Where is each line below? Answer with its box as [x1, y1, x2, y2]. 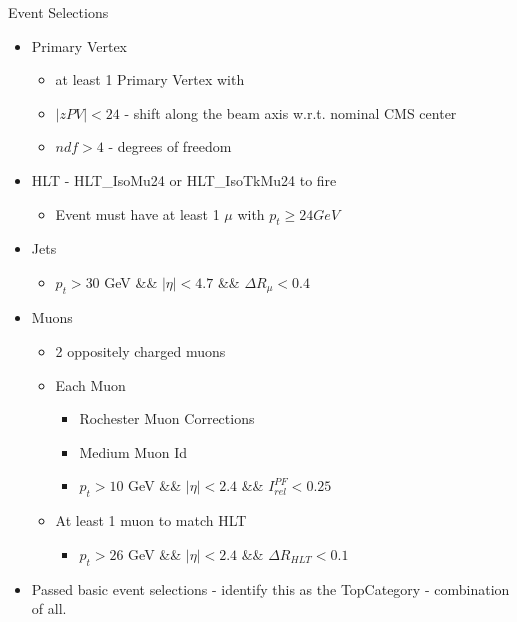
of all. [31, 598, 67, 619]
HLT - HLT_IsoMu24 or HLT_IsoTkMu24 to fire [31, 169, 337, 190]
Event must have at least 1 [55, 203, 220, 224]
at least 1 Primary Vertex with [55, 69, 245, 90]
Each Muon [55, 374, 126, 395]
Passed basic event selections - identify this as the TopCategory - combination [31, 578, 510, 599]
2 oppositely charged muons [55, 341, 226, 361]
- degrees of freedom [108, 136, 232, 157]
